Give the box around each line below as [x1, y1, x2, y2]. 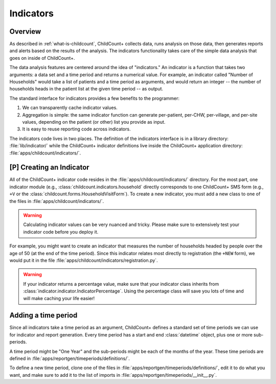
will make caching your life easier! [23, 295, 95, 301]
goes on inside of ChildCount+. [9, 55, 75, 61]
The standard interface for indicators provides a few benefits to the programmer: [9, 95, 180, 101]
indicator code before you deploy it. [23, 229, 99, 235]
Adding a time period [9, 311, 78, 320]
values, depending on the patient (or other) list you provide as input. [22, 119, 166, 125]
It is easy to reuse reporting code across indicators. [22, 126, 131, 132]
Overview [9, 27, 41, 36]
